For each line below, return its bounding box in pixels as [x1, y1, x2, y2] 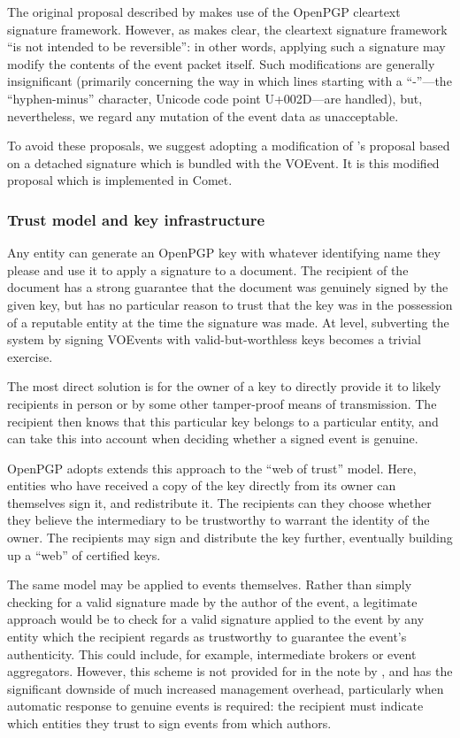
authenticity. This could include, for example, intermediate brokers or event [7, 644, 417, 663]
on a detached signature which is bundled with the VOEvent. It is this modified [7, 153, 440, 172]
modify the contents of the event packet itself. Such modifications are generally [7, 54, 435, 73]
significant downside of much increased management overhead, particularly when [7, 679, 444, 697]
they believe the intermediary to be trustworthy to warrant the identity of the [7, 511, 430, 529]
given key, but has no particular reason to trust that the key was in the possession [7, 295, 453, 313]
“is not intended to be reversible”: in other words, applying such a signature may [7, 37, 446, 56]
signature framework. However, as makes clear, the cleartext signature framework [7, 19, 448, 38]
